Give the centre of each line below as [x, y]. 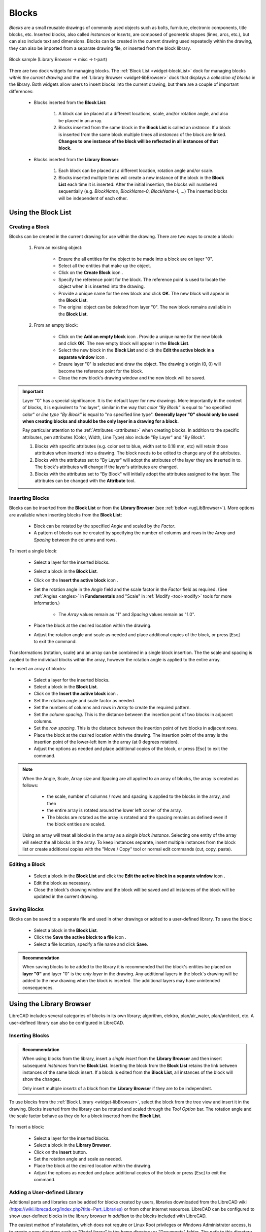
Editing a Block [27, 864]
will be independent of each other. [93, 198]
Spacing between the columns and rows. [75, 540]
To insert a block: [27, 1127]
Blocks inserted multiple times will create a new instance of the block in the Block [141, 177]
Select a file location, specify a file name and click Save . [91, 944]
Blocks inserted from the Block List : [70, 103]
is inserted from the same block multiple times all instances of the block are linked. [142, 134]
